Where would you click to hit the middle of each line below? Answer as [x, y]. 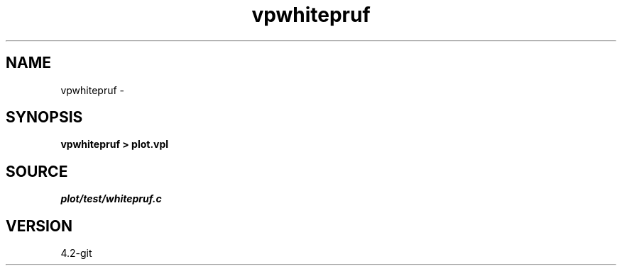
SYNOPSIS [44, 117]
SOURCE [37, 171]
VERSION [39, 226]
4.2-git [76, 253]
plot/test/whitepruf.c [111, 199]
